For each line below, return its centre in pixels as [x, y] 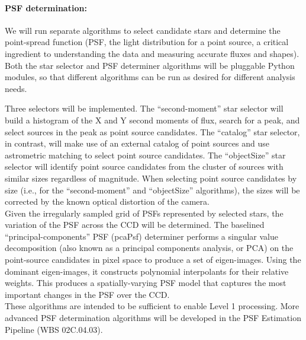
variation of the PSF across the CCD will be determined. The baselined [135, 225]
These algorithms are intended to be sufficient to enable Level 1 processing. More [152, 306]
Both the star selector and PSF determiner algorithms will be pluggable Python [150, 65]
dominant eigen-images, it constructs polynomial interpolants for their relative [147, 271]
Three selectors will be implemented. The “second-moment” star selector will [144, 108]
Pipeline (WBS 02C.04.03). [54, 329]
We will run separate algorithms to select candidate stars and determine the [143, 30]
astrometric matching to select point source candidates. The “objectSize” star [145, 155]
